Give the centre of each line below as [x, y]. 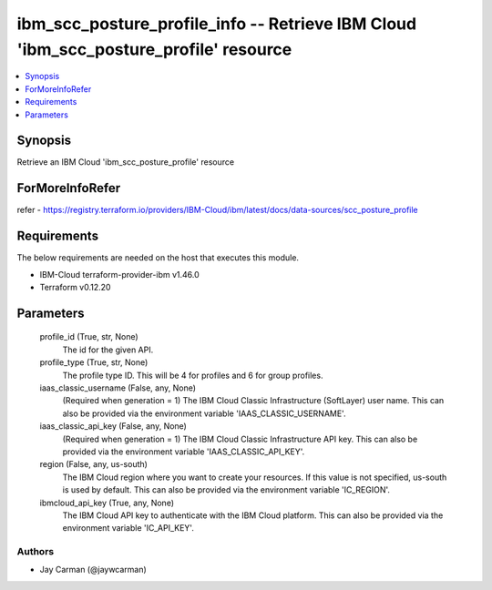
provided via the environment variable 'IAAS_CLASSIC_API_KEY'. [184, 452]
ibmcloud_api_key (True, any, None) [107, 503]
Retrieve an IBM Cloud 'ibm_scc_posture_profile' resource [126, 162]
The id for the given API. [108, 350]
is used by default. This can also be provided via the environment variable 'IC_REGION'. [226, 490]
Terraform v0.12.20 [75, 288]
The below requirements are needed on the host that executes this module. [158, 258]
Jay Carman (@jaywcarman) [93, 570]
